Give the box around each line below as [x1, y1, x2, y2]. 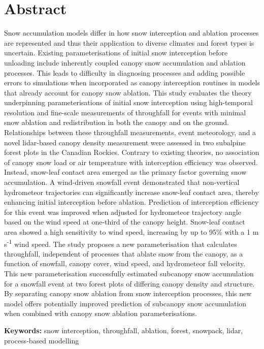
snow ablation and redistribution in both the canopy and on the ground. [4, 117, 229, 128]
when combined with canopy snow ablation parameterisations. [4, 308, 197, 319]
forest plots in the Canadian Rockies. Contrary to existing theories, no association [4, 147, 259, 157]
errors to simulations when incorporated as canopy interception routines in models [4, 77, 260, 88]
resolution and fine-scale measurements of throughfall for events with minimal [4, 107, 246, 117]
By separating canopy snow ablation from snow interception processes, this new [4, 288, 252, 299]
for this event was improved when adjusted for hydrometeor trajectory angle [4, 206, 241, 217]
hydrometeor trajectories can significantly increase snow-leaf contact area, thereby [4, 186, 259, 197]
